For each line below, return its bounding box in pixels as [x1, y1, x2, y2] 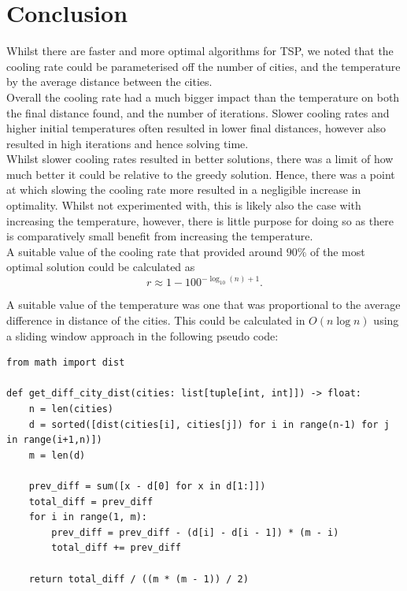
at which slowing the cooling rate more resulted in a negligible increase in [6, 181, 361, 198]
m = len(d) [28, 449, 86, 461]
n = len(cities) [28, 403, 114, 415]
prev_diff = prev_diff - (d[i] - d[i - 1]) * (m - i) [51, 526, 339, 538]
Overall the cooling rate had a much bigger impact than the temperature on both [6, 88, 400, 105]
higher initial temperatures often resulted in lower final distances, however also [6, 120, 387, 136]
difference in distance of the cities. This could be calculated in [6, 312, 305, 329]
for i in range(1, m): [28, 511, 147, 523]
